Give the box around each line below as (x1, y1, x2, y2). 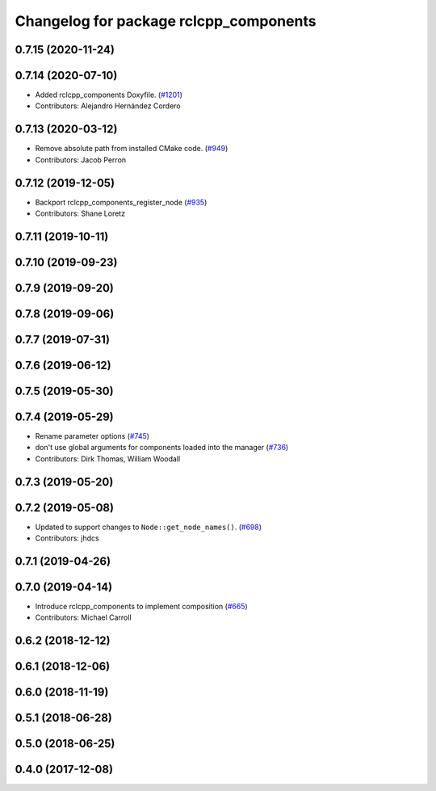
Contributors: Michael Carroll (35, 612, 132, 622)
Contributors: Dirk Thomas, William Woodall (35, 453, 181, 464)
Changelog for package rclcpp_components (15, 12, 317, 30)
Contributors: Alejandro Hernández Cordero (35, 101, 181, 111)
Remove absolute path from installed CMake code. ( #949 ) (35, 144, 228, 154)
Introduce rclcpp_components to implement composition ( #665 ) (35, 602, 248, 612)
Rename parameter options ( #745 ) (35, 431, 149, 441)
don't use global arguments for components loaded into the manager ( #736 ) (35, 443, 289, 452)
